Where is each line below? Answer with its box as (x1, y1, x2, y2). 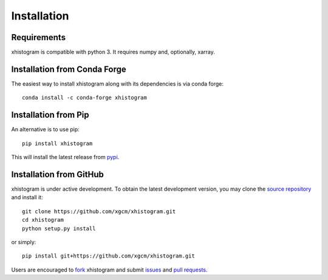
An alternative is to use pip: (11, 126, 80, 133)
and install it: (11, 194, 43, 201)
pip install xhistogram (22, 140, 93, 147)
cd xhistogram (22, 216, 64, 224)
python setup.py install (22, 225, 96, 232)
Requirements (11, 32, 66, 43)
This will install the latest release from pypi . (11, 154, 120, 161)
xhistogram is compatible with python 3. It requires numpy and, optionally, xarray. (11, 49, 216, 56)
